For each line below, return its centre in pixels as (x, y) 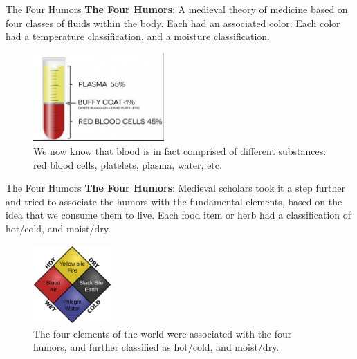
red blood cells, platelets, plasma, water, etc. (128, 164)
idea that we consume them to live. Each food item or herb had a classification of (178, 215)
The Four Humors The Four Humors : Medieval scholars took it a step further (175, 188)
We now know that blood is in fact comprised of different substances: (180, 150)
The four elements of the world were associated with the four (163, 333)
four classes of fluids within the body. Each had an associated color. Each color (173, 22)
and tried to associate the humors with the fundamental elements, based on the (174, 201)
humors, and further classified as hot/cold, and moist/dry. (156, 347)
